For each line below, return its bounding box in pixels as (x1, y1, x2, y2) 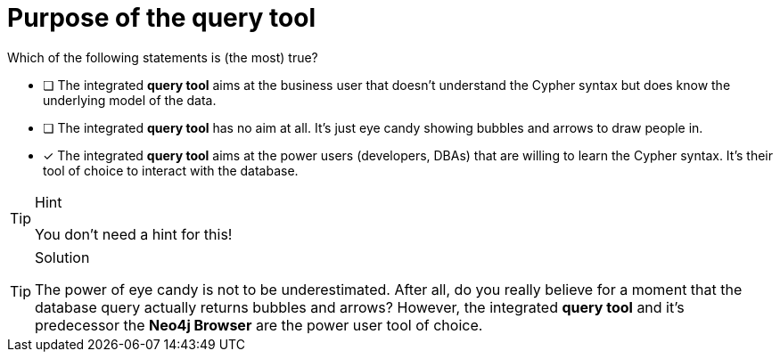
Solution (35, 248, 90, 266)
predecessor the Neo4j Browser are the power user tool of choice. (35, 315, 483, 334)
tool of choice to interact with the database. (43, 162, 299, 178)
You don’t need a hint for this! (35, 224, 233, 243)
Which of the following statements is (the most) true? (7, 49, 318, 65)
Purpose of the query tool (7, 3, 316, 33)
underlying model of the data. (43, 92, 217, 108)
